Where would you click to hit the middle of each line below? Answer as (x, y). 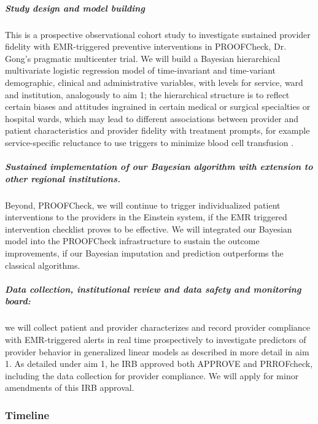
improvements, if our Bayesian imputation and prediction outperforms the (144, 253)
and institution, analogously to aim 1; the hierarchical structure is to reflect (147, 94)
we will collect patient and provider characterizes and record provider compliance (157, 327)
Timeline (27, 414)
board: (18, 301)
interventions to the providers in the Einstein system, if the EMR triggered (146, 217)
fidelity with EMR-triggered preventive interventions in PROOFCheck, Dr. (146, 46)
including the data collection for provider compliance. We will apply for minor (152, 375)
